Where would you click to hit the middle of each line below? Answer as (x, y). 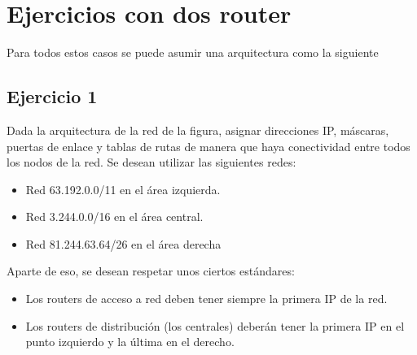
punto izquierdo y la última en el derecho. (130, 342)
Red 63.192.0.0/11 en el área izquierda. (123, 189)
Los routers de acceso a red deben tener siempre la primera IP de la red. (206, 299)
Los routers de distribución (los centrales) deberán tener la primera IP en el (215, 325)
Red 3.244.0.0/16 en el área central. (114, 216)
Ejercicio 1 (52, 96)
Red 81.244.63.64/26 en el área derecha (123, 243)
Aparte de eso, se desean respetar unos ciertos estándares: (151, 271)
